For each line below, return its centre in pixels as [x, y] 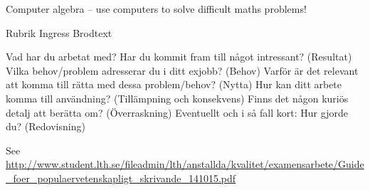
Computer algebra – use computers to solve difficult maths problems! [156, 9]
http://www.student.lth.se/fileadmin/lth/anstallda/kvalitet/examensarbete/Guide [185, 164]
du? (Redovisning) [46, 126]
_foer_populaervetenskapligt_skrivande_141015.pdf [121, 178]
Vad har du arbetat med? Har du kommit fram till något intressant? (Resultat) [179, 57]
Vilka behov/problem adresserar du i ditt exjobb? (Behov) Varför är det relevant [182, 70]
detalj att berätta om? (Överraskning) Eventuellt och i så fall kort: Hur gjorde [177, 112]
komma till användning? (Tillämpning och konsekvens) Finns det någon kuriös [177, 98]
